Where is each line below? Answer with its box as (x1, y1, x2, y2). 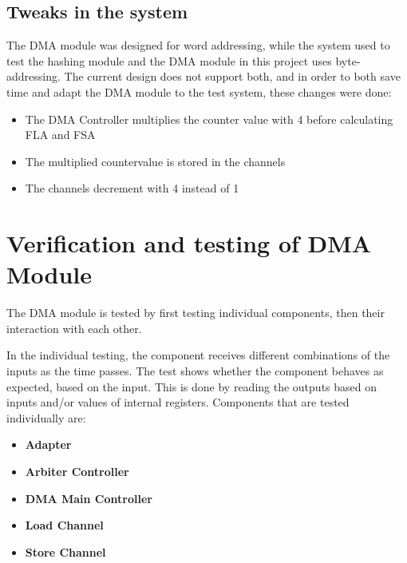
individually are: (6, 409, 86, 426)
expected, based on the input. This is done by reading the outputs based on (6, 378, 377, 394)
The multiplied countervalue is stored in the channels (25, 153, 286, 169)
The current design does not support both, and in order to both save (64, 68, 401, 85)
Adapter (25, 436, 72, 453)
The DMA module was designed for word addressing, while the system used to (6, 37, 390, 54)
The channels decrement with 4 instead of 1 (25, 180, 239, 196)
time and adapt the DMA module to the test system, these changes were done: (6, 83, 392, 100)
